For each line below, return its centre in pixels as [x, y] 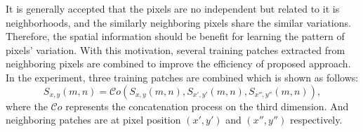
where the [27, 106]
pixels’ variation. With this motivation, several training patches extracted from [176, 49]
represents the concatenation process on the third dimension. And [207, 106]
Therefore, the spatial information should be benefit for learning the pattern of [175, 36]
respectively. [316, 120]
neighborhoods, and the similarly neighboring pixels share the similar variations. [178, 22]
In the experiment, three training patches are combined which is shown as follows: [182, 77]
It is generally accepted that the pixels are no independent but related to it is [173, 8]
